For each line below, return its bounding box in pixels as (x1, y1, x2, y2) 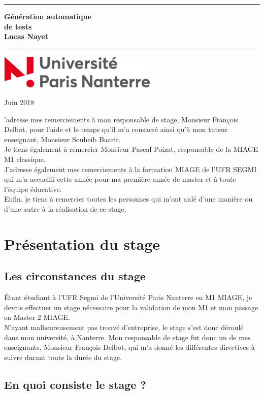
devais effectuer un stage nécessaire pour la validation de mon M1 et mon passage (4, 302, 258, 312)
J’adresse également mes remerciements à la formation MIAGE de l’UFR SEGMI (4, 163, 257, 174)
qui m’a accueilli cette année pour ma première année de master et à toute (4, 174, 236, 184)
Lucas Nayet (4, 31, 48, 42)
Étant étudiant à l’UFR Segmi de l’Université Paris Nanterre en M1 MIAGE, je (4, 292, 252, 303)
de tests (4, 21, 32, 31)
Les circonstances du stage (4, 268, 146, 284)
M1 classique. (4, 154, 46, 164)
